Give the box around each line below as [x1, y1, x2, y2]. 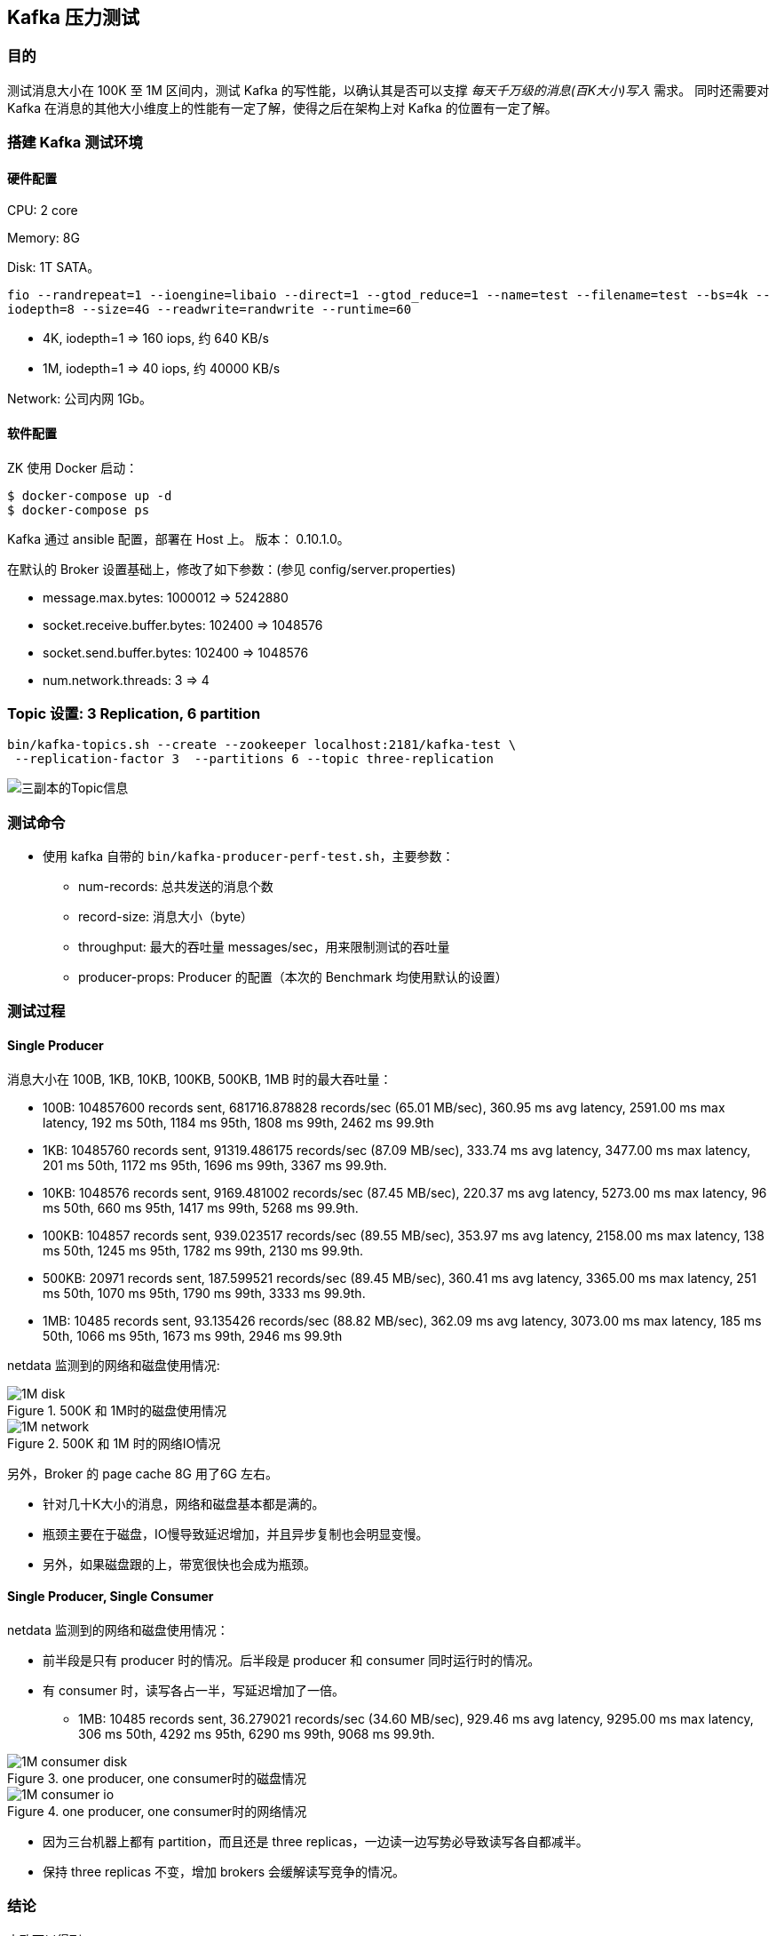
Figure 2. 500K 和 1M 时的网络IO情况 [7, 1435, 221, 1451]
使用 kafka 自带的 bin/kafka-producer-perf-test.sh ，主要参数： [43, 848, 455, 864]
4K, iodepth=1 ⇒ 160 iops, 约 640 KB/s [43, 331, 269, 347]
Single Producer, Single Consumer [7, 1589, 214, 1605]
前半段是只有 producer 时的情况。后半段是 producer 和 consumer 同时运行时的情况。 [43, 1652, 541, 1668]
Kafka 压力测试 [7, 6, 139, 28]
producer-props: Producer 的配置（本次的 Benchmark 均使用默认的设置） [78, 969, 508, 985]
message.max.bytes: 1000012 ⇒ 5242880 [43, 589, 289, 605]
